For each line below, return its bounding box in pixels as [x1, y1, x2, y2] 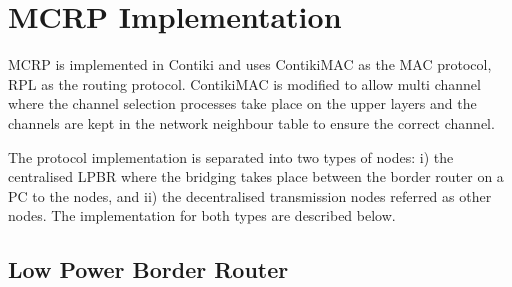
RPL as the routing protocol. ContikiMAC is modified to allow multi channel [8, 73, 481, 94]
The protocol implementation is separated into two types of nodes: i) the [8, 146, 454, 167]
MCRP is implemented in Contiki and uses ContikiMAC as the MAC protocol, [8, 54, 492, 75]
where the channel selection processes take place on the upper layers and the [8, 93, 477, 114]
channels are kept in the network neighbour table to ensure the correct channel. [8, 112, 495, 133]
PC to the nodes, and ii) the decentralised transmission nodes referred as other [8, 185, 492, 206]
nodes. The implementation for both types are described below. [8, 205, 396, 226]
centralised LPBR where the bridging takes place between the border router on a [8, 166, 504, 187]
